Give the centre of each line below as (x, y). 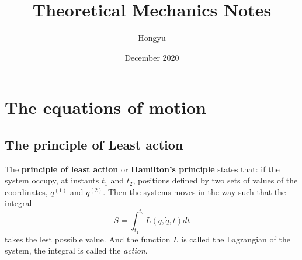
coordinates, (26, 191)
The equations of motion (105, 107)
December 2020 (152, 57)
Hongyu (152, 38)
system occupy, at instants (52, 180)
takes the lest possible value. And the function (88, 239)
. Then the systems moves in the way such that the (195, 191)
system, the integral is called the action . (76, 250)
